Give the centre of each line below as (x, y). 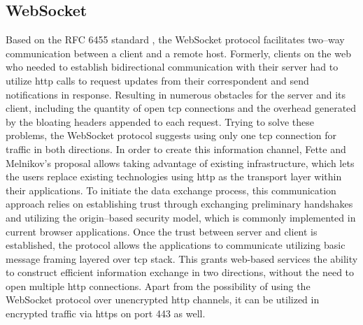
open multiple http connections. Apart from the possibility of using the (158, 286)
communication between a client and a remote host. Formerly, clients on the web (178, 53)
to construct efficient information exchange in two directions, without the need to (180, 272)
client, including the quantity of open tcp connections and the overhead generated (181, 108)
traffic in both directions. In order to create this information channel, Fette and (176, 149)
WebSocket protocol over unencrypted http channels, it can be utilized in (163, 299)
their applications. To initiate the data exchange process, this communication (171, 190)
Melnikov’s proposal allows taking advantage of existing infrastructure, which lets (180, 162)
